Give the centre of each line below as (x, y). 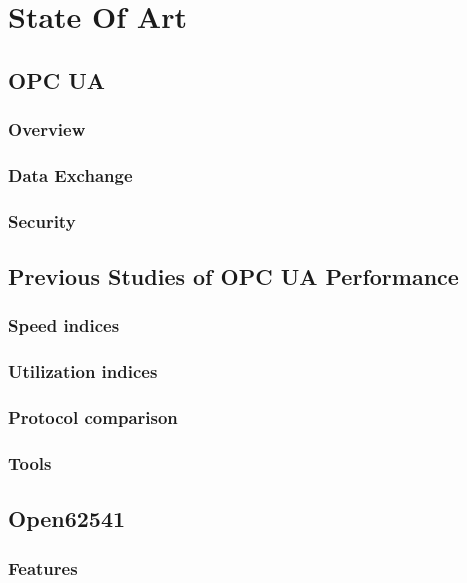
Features (43, 567)
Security (42, 220)
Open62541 (67, 518)
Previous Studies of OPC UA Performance (233, 276)
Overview (47, 129)
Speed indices (64, 325)
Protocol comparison (93, 417)
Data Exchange (70, 174)
